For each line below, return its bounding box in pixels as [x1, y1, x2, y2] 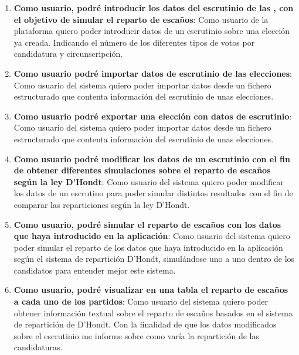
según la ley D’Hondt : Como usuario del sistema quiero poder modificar [13, 175, 284, 187]
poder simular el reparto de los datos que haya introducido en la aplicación [13, 241, 283, 253]
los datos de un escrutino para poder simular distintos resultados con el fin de [13, 187, 293, 199]
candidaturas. [13, 341, 63, 353]
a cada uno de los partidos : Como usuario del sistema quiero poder [13, 295, 268, 308]
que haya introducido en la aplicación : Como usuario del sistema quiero [13, 230, 290, 242]
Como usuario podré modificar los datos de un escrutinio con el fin [13, 152, 290, 165]
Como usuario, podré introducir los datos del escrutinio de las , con [13, 2, 294, 13]
